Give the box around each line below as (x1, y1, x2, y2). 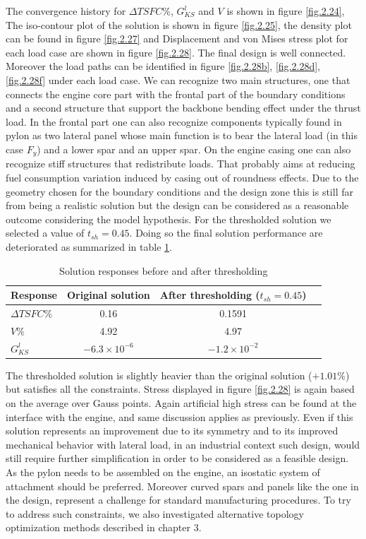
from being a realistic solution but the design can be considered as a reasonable (6, 198, 349, 213)
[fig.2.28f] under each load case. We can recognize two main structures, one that (6, 72, 350, 87)
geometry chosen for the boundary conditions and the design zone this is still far (6, 184, 353, 199)
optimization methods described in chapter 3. (6, 520, 202, 535)
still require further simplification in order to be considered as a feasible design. (6, 451, 349, 466)
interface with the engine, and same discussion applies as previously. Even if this (6, 409, 353, 424)
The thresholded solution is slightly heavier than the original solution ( (6, 367, 312, 382)
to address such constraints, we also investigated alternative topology (6, 506, 304, 521)
